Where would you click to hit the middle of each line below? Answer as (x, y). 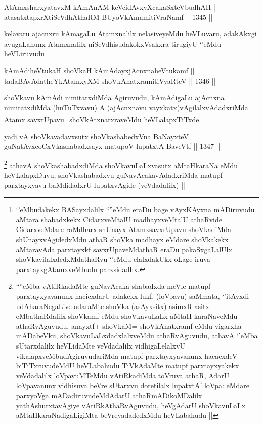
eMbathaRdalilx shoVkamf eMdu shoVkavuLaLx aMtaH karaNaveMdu (127, 316)
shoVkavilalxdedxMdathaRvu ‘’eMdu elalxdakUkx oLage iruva (113, 259)
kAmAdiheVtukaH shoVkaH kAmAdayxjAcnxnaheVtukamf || (99, 70)
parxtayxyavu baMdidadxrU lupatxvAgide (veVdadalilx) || (95, 185)
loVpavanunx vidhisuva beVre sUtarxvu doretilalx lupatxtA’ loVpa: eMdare (133, 385)
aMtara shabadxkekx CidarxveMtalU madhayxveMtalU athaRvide (119, 219)
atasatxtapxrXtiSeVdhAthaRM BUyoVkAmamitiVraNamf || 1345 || (108, 16)
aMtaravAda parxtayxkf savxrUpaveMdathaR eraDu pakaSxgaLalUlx (124, 249)
